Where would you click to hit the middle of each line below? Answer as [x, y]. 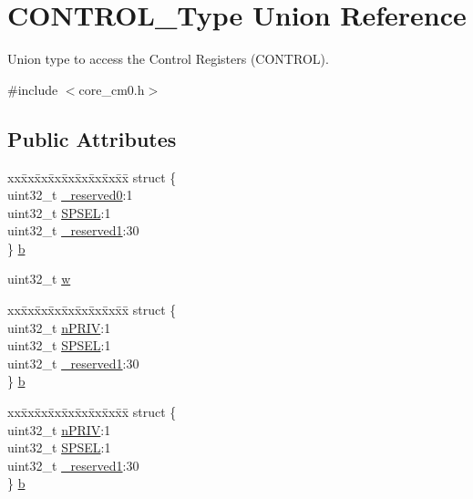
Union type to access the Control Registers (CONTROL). [168, 59]
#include [33, 89]
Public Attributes [92, 138]
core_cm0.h [112, 89]
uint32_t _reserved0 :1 [70, 195]
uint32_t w [39, 279]
